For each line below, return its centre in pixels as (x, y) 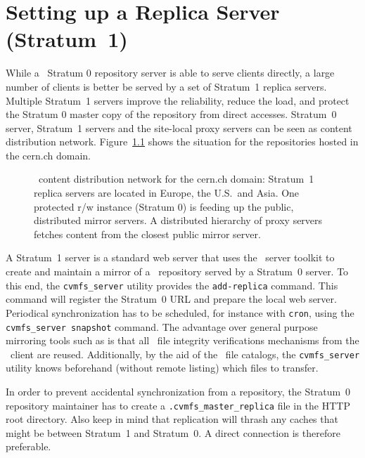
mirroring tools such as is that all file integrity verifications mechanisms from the (182, 340)
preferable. (28, 446)
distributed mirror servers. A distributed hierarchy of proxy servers (178, 220)
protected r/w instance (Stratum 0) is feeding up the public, (164, 206)
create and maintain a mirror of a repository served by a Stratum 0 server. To (177, 271)
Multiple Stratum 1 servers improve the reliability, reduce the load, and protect (178, 100)
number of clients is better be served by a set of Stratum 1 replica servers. (166, 86)
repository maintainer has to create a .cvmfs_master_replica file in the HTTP (178, 405)
